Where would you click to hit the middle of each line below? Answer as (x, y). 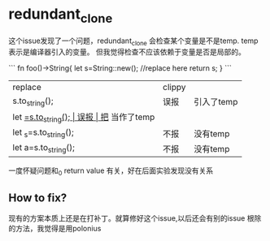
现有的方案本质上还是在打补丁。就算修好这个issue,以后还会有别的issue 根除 (135, 218)
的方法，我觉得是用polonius (55, 229)
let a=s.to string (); (44, 148)
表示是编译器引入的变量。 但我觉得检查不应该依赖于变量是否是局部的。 (127, 52)
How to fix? (38, 198)
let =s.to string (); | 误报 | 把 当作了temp (84, 118)
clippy (174, 88)
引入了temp (216, 102)
